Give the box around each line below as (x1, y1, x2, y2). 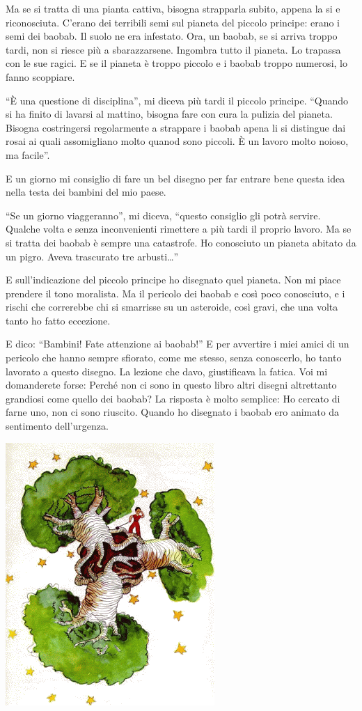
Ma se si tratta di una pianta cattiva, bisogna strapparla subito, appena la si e (6, 1, 340, 15)
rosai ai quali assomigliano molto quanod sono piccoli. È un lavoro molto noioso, (6, 134, 349, 148)
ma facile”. (6, 147, 50, 162)
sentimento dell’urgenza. (6, 419, 109, 433)
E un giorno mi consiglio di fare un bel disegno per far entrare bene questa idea (6, 171, 345, 185)
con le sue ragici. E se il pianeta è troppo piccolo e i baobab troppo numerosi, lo (6, 56, 347, 70)
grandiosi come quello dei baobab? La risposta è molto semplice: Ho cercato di (6, 391, 340, 405)
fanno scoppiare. (6, 69, 75, 84)
